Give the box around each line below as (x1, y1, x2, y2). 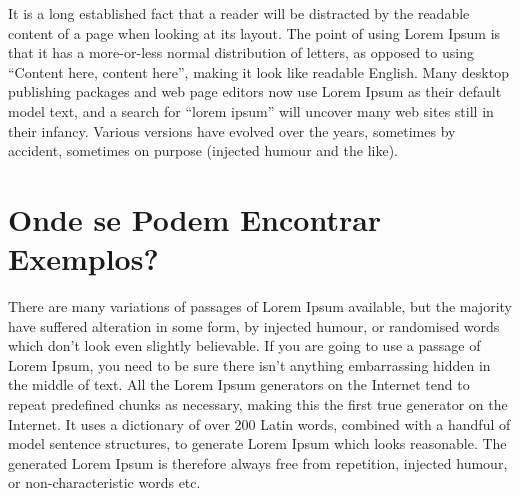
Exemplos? (8, 238, 159, 279)
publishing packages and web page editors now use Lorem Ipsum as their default (8, 81, 502, 102)
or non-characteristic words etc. (8, 472, 201, 493)
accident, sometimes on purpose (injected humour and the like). (8, 140, 398, 161)
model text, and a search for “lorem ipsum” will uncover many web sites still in (8, 100, 494, 121)
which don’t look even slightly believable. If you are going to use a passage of (8, 335, 481, 356)
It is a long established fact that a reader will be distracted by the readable (8, 3, 470, 23)
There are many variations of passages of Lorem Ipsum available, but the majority (8, 296, 512, 317)
